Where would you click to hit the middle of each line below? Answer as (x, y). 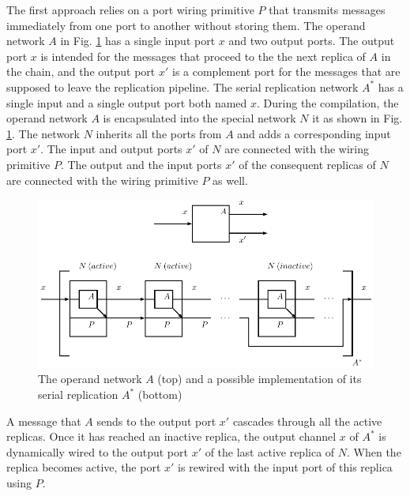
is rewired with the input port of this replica (285, 467)
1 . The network (43, 133)
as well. (230, 180)
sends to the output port (156, 421)
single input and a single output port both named (127, 102)
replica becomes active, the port (84, 467)
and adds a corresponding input (314, 133)
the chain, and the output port (81, 71)
